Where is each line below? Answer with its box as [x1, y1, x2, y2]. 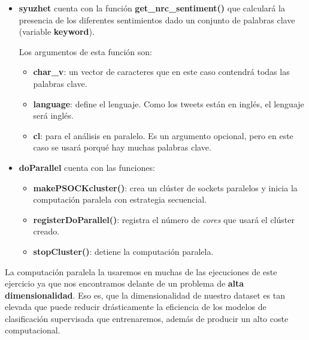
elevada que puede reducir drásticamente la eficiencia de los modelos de [5, 300, 266, 313]
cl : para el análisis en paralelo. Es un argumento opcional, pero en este [33, 129, 293, 142]
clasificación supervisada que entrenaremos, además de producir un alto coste [5, 312, 289, 324]
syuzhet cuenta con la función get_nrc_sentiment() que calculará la [19, 2, 285, 14]
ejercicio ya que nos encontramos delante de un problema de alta [5, 277, 244, 290]
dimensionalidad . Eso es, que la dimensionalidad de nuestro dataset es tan [5, 288, 286, 301]
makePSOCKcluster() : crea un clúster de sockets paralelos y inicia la [33, 181, 298, 194]
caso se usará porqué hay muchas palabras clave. [33, 141, 211, 154]
